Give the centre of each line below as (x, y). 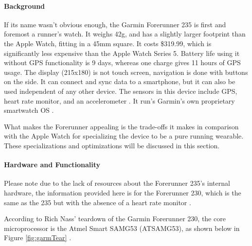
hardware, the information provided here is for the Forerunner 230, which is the (123, 192)
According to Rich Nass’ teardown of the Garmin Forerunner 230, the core (115, 219)
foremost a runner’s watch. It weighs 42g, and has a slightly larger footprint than (125, 34)
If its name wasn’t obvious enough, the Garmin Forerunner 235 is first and (115, 24)
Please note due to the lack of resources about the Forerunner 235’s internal (117, 183)
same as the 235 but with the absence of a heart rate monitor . (98, 202)
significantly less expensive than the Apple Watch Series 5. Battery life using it (122, 53)
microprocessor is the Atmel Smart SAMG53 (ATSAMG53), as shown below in (122, 228)
